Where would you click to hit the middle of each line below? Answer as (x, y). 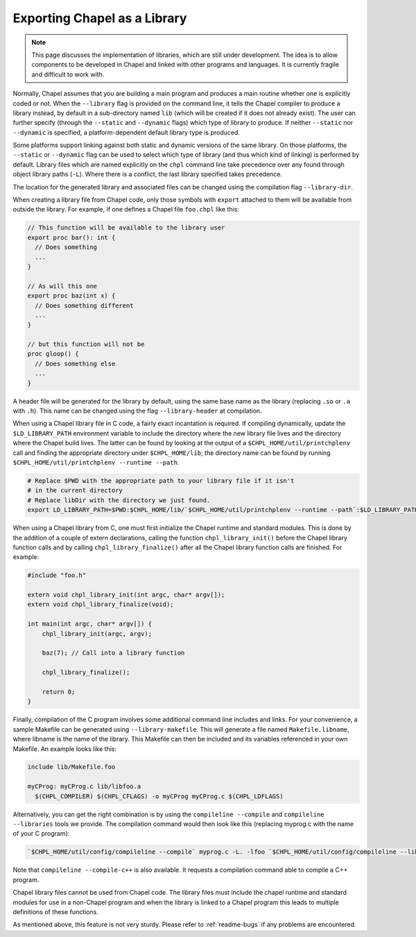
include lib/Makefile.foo (71, 767)
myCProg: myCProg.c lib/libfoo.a (84, 786)
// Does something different (85, 306)
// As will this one (62, 286)
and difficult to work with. (68, 74)
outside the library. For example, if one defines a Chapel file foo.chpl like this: (126, 209)
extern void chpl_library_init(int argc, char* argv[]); (126, 595)
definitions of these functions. (55, 911)
